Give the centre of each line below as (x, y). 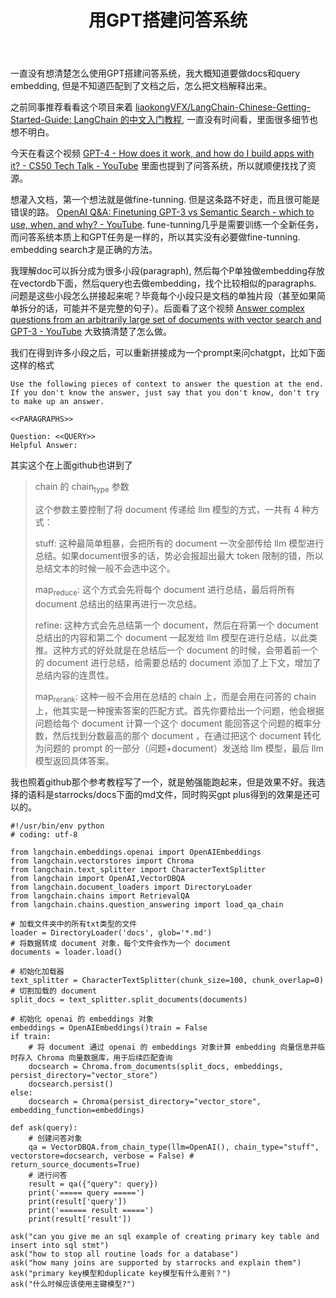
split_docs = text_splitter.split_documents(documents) (129, 999)
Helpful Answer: (44, 446)
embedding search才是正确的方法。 (84, 250)
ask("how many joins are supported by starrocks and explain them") (156, 1262)
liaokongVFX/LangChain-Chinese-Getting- (222, 107)
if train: (31, 1036)
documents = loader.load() (66, 952)
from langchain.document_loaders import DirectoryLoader (131, 887)
